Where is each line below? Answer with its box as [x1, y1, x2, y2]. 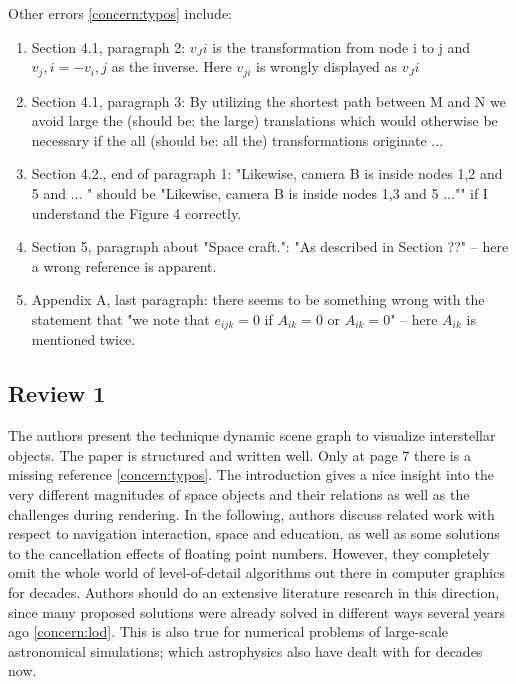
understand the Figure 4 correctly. [31, 202, 242, 223]
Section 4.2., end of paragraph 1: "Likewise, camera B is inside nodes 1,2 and [31, 163, 503, 184]
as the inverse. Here [111, 56, 232, 77]
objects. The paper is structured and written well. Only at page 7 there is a [8, 444, 471, 465]
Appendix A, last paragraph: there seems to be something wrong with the [31, 289, 485, 310]
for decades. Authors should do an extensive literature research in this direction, [8, 581, 500, 602]
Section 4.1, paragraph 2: [31, 36, 186, 57]
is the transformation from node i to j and [212, 36, 471, 57]
